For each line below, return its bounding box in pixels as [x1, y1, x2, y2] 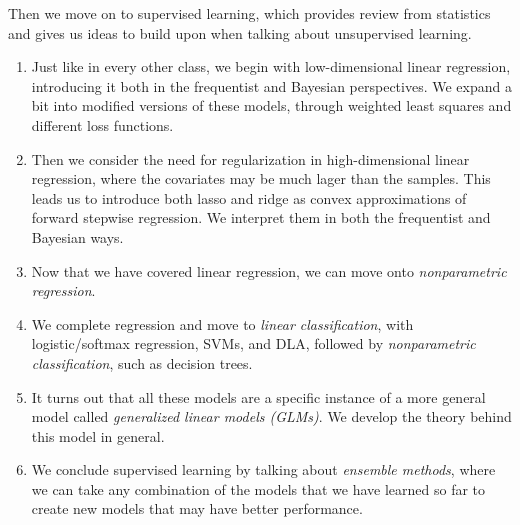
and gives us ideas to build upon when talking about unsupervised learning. [8, 22, 472, 43]
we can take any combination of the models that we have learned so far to [31, 478, 486, 499]
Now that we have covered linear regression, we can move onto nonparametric [31, 260, 507, 281]
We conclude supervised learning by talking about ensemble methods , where [31, 459, 496, 480]
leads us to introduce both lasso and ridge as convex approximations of [31, 187, 467, 208]
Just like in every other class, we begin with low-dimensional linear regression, [31, 56, 511, 77]
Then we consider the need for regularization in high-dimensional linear [31, 148, 470, 169]
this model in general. [31, 425, 165, 446]
